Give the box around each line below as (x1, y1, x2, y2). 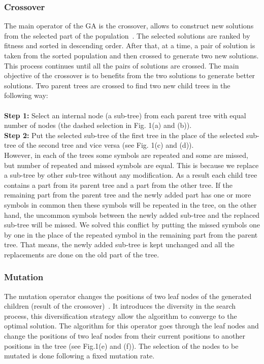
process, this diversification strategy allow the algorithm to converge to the (4, 310, 237, 321)
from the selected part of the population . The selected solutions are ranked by (4, 30, 250, 41)
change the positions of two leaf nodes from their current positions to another (4, 330, 246, 341)
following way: (4, 90, 48, 101)
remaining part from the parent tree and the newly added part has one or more (4, 189, 251, 200)
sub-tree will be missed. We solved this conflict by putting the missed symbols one (4, 219, 260, 230)
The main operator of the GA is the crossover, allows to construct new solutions (4, 20, 254, 31)
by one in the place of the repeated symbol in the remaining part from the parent (4, 229, 258, 240)
